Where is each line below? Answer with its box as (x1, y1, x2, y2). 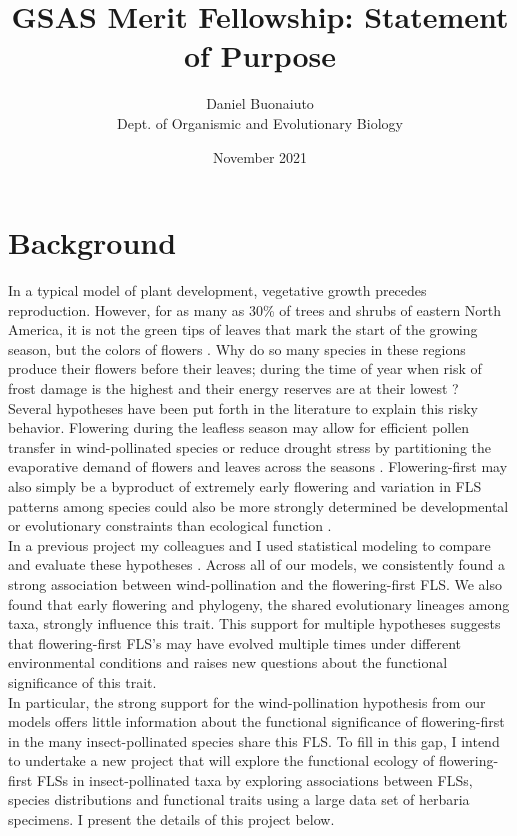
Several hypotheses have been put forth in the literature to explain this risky (8, 397, 478, 418)
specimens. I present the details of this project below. (8, 809, 335, 830)
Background (8, 222, 177, 263)
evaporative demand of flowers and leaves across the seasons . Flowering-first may (8, 456, 508, 477)
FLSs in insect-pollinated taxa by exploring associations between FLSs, (36, 769, 473, 790)
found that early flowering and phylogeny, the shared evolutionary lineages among (8, 593, 510, 614)
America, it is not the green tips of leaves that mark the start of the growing (8, 319, 478, 340)
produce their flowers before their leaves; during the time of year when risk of (8, 358, 482, 379)
